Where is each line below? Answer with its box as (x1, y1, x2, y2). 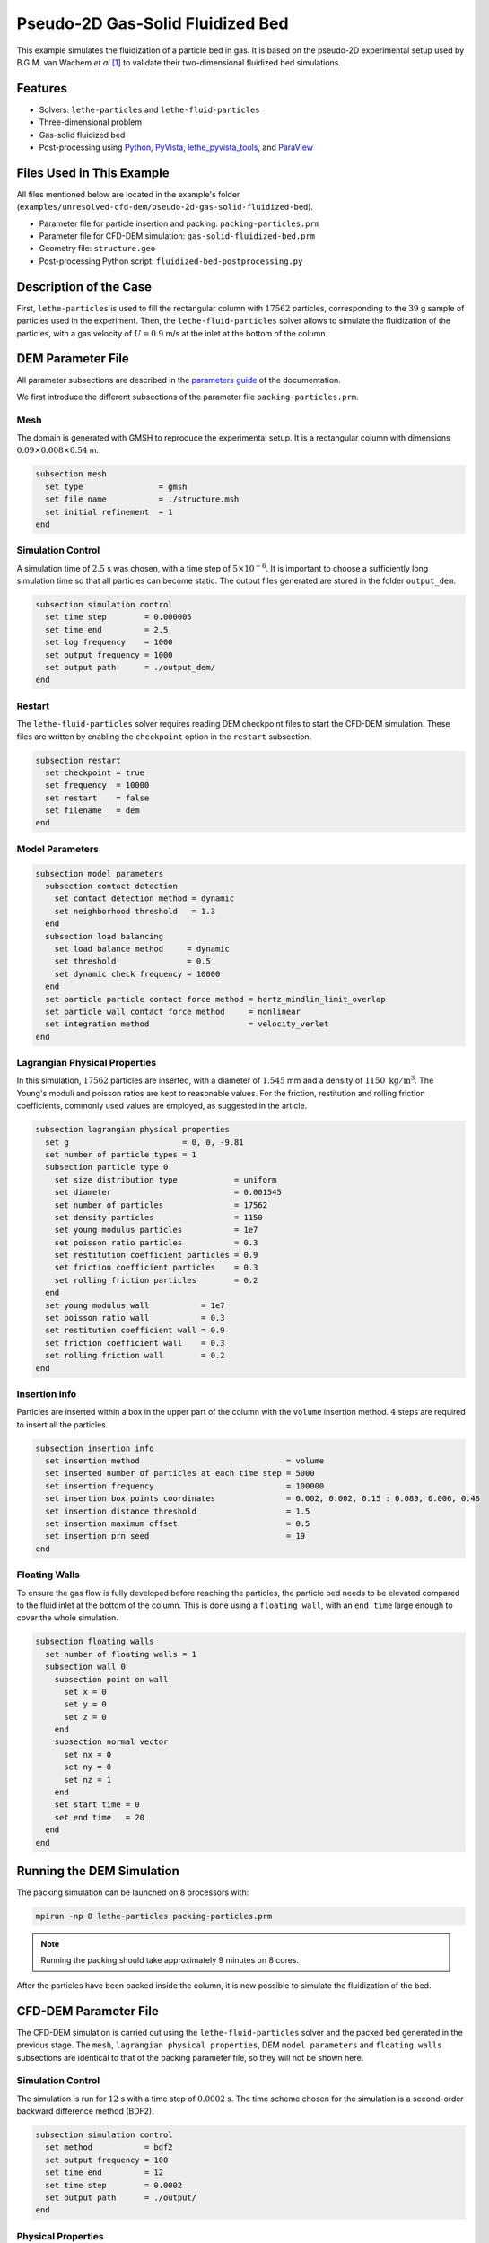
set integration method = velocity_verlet (45, 1019, 329, 1029)
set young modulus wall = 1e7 (45, 1300, 225, 1310)
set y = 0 (64, 1699, 108, 1709)
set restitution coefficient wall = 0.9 (45, 1325, 225, 1336)
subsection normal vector (54, 1737, 169, 1747)
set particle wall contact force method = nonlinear (45, 1006, 301, 1017)
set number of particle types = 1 (45, 1149, 197, 1159)
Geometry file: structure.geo (39, 243, 156, 254)
